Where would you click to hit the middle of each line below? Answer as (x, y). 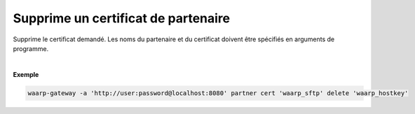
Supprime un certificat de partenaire (122, 18)
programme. (31, 48)
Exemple (26, 74)
